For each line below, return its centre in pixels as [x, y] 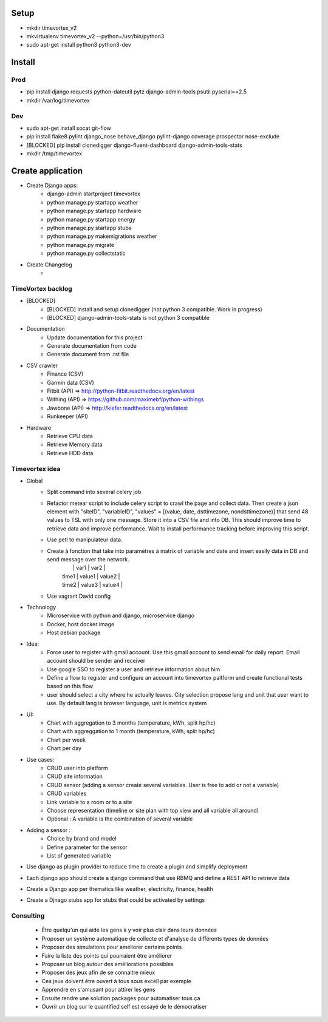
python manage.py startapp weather [93, 202]
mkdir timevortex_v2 [52, 28]
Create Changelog [49, 265]
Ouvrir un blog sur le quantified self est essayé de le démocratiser [124, 1006]
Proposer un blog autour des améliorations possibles [108, 964]
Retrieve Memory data [75, 445]
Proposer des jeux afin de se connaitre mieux [98, 973]
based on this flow [70, 686]
